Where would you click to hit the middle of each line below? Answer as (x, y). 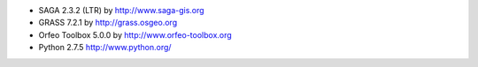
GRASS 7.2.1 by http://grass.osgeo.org (108, 23)
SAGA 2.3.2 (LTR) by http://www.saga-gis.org (121, 10)
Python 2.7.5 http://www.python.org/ (105, 48)
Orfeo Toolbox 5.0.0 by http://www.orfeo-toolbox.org (135, 34)
